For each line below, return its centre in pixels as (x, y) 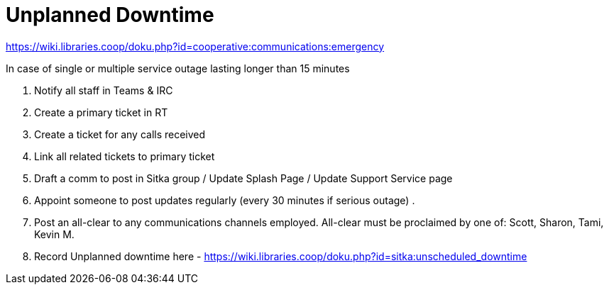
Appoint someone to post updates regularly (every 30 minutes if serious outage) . (225, 200)
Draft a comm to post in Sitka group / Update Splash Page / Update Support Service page (243, 178)
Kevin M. (54, 234)
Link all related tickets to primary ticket (125, 156)
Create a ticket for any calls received (120, 134)
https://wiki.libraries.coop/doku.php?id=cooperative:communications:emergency (195, 46)
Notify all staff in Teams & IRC (104, 90)
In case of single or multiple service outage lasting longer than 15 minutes (178, 68)
